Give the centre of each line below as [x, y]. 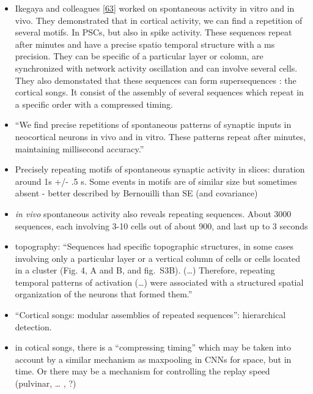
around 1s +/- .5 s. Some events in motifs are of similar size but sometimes [156, 181]
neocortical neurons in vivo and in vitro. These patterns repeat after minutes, [160, 136]
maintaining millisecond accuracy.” [79, 148]
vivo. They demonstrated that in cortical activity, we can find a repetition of [159, 20]
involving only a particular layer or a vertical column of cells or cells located [158, 258]
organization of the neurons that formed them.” [104, 294]
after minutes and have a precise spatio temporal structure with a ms [145, 44]
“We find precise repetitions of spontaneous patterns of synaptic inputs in [153, 125]
